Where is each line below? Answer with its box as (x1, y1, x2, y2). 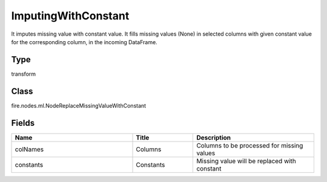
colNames (15, 145, 44, 154)
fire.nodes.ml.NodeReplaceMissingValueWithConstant (11, 102, 147, 109)
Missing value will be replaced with (196, 157, 297, 165)
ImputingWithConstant (11, 9, 130, 22)
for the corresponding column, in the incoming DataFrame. (11, 38, 157, 45)
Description (196, 133, 231, 141)
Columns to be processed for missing (196, 141, 303, 149)
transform (11, 70, 36, 77)
